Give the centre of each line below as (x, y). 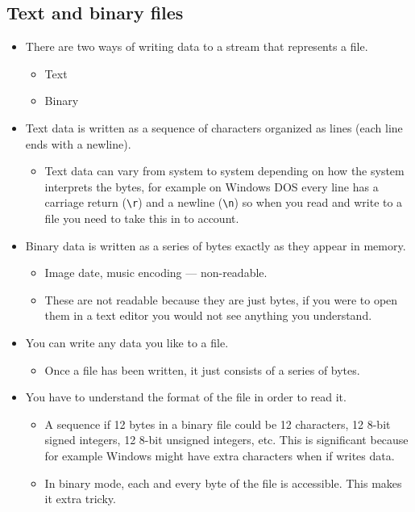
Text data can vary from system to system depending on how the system (224, 171)
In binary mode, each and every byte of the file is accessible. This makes (223, 483)
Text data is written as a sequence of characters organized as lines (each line (214, 127)
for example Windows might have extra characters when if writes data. (220, 455)
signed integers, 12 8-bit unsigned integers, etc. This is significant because (226, 440)
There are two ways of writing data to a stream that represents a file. (197, 46)
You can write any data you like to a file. (127, 342)
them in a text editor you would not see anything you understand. (208, 315)
